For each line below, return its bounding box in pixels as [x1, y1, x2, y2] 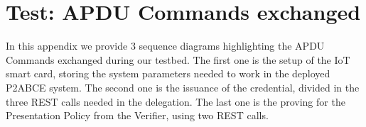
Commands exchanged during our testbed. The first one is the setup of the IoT [6, 52, 350, 67]
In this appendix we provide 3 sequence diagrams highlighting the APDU [6, 38, 325, 53]
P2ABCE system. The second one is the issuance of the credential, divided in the [6, 79, 360, 94]
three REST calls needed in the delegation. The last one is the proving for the [6, 94, 345, 109]
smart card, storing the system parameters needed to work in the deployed [6, 66, 330, 81]
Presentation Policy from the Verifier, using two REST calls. [6, 108, 269, 123]
